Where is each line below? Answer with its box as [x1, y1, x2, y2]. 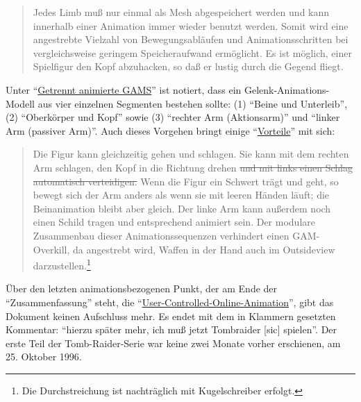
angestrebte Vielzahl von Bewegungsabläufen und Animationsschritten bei [33, 32, 349, 47]
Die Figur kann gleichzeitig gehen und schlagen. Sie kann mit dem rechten [33, 146, 349, 161]
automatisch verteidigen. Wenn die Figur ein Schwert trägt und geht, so [33, 174, 339, 188]
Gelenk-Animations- [244, 82, 330, 97]
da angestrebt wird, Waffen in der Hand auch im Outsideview [73, 242, 335, 256]
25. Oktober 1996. [6, 349, 82, 364]
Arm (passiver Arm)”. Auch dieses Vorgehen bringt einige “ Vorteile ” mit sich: [6, 123, 335, 137]
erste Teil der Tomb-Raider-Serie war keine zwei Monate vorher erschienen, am [6, 335, 341, 350]
